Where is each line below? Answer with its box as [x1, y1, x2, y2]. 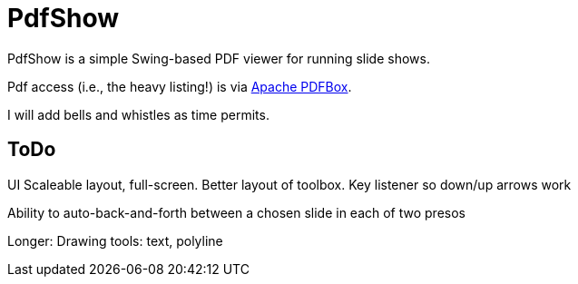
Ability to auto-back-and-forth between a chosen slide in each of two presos [7, 204, 465, 220]
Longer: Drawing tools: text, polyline [7, 232, 223, 249]
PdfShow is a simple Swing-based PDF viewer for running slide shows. [7, 50, 430, 66]
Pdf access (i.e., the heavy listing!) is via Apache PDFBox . [7, 78, 352, 94]
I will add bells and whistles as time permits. [7, 106, 269, 122]
